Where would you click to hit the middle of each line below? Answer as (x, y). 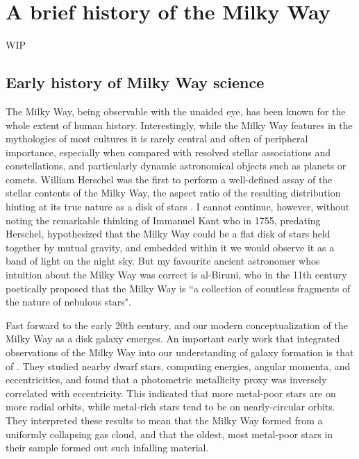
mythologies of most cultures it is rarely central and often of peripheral (157, 139)
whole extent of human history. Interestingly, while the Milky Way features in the (179, 125)
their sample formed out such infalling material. (107, 448)
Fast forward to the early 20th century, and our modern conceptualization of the (177, 325)
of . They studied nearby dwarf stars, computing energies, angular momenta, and (178, 366)
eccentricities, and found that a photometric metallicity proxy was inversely (166, 379)
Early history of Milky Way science (135, 82)
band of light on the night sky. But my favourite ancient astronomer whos (163, 261)
